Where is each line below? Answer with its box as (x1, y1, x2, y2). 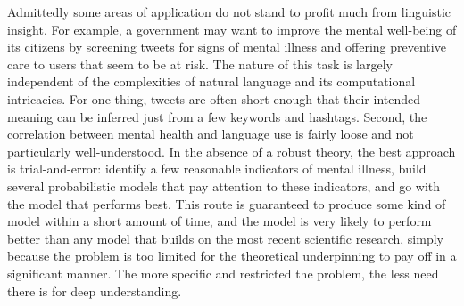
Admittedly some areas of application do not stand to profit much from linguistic (7, 3, 452, 20)
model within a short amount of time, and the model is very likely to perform (7, 212, 432, 230)
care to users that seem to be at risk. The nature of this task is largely (7, 54, 393, 73)
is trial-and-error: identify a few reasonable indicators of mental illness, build (7, 159, 427, 178)
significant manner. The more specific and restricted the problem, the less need (7, 263, 439, 282)
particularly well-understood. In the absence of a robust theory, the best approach (7, 141, 456, 160)
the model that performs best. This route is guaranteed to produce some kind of (7, 194, 446, 213)
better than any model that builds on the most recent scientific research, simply (7, 229, 443, 247)
